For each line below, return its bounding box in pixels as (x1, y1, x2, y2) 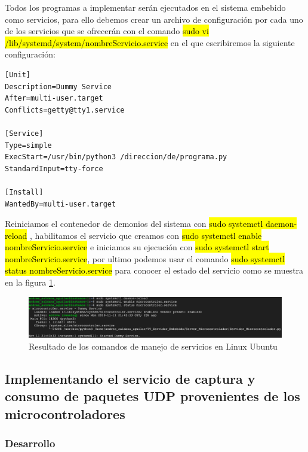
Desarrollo (5, 436, 56, 451)
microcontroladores (5, 404, 125, 423)
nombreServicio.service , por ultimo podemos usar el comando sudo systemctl (5, 252, 285, 265)
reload (5, 229, 27, 241)
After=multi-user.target (5, 94, 103, 103)
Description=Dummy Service (5, 82, 112, 91)
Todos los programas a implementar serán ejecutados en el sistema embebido (5, 1, 286, 13)
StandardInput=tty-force (5, 164, 103, 173)
